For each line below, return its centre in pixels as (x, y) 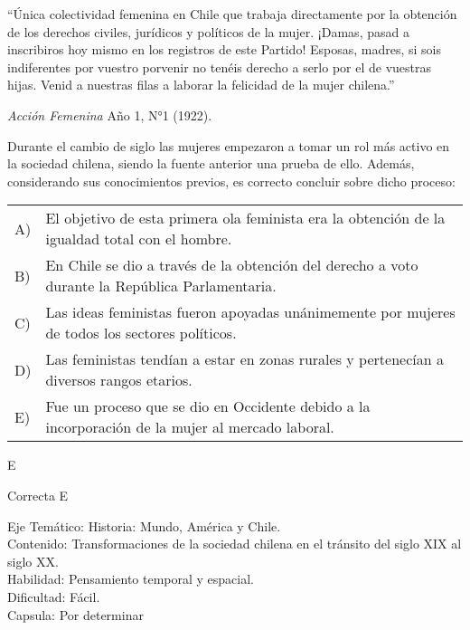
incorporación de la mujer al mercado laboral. (190, 427)
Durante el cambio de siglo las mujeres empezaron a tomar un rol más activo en (229, 145)
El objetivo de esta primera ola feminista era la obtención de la (245, 218)
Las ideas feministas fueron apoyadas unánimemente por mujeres (250, 312)
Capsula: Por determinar (75, 614)
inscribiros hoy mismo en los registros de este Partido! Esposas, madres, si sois (224, 49)
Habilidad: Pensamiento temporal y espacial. (131, 579)
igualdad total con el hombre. (139, 239)
